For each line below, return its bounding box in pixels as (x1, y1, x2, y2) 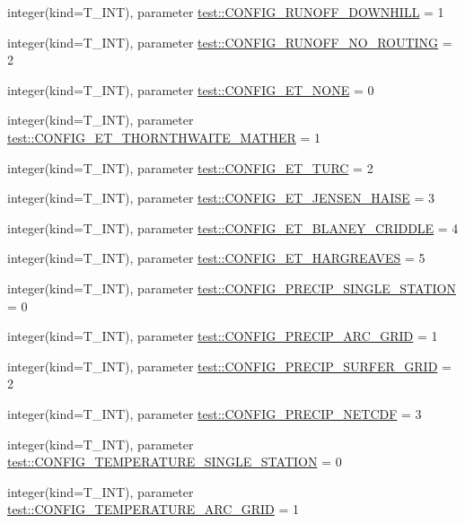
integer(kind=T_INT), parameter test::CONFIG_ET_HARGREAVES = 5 (7, 248, 426, 267)
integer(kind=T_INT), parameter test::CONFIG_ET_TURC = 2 (7, 158, 373, 177)
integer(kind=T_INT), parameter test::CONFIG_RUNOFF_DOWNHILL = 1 (7, 3, 444, 21)
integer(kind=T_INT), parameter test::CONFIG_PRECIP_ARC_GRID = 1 (7, 327, 438, 345)
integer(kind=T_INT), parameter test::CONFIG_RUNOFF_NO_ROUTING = (7, 32, 452, 51)
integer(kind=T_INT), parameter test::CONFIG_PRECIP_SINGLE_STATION (7, 278, 456, 297)
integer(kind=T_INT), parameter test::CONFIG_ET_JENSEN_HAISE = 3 (7, 188, 434, 207)
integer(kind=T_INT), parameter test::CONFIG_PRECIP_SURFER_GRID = (7, 356, 452, 375)
